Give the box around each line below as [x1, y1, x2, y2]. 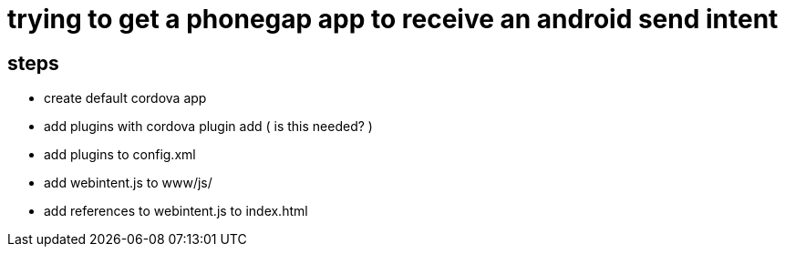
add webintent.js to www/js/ [44, 175, 212, 191]
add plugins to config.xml [44, 147, 196, 163]
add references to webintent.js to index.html [44, 203, 308, 219]
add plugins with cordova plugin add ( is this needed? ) [44, 118, 373, 135]
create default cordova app [44, 90, 207, 107]
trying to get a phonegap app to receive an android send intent [7, 4, 779, 35]
